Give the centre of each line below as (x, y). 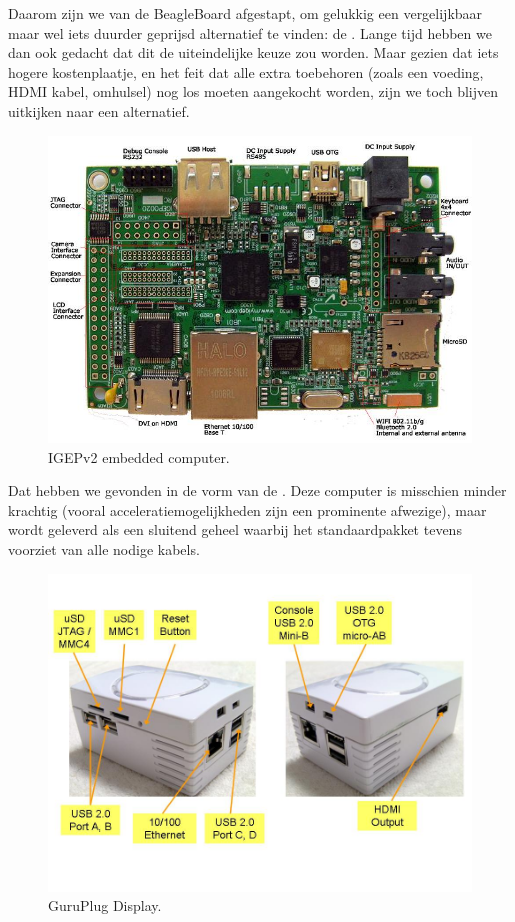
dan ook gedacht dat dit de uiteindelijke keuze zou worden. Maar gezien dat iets (253, 52)
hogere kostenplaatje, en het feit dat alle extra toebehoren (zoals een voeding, (246, 71)
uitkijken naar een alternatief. (99, 110)
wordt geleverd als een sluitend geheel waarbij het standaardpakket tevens (235, 529)
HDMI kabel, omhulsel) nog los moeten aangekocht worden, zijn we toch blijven (253, 91)
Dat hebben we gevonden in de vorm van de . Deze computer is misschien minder (257, 490)
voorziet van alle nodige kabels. (104, 548)
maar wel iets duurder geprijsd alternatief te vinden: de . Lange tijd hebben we (250, 32)
